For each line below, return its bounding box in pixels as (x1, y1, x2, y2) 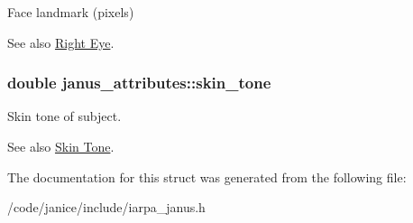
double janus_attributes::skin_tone (7, 71, 271, 94)
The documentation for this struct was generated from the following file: (7, 167, 407, 186)
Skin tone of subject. (7, 107, 122, 125)
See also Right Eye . (7, 33, 115, 51)
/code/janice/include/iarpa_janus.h (7, 198, 206, 217)
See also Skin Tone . (7, 137, 115, 155)
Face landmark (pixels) (7, 3, 134, 21)
